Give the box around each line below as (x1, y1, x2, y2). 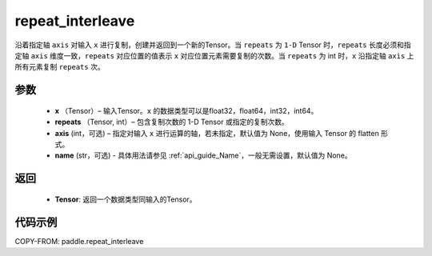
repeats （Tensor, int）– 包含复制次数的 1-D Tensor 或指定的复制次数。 (54, 117, 290, 127)
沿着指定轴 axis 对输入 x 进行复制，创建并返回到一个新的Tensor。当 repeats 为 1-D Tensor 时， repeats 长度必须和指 (14, 40, 411, 50)
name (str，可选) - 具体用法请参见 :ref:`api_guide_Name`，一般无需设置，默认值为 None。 (54, 150, 352, 160)
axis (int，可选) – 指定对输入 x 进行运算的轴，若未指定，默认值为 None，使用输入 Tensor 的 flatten (54, 128, 379, 138)
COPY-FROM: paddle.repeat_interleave (14, 236, 144, 246)
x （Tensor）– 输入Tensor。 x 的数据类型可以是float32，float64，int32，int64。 (54, 106, 318, 115)
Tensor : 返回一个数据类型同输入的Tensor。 (54, 194, 197, 204)
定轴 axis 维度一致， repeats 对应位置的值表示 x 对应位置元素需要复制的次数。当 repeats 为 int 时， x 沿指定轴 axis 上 (14, 50, 414, 60)
